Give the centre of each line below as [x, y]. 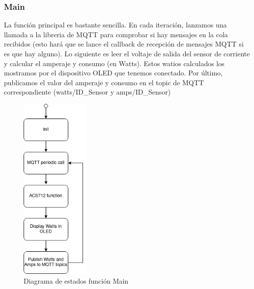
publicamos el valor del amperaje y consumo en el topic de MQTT [104, 82]
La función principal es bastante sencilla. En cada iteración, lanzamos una [115, 25]
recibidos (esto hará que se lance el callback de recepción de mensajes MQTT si [124, 44]
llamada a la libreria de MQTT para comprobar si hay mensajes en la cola [116, 34]
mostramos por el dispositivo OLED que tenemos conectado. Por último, [113, 73]
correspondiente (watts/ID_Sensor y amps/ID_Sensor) [87, 92]
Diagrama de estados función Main [76, 280]
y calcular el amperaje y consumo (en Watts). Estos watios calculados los [114, 63]
